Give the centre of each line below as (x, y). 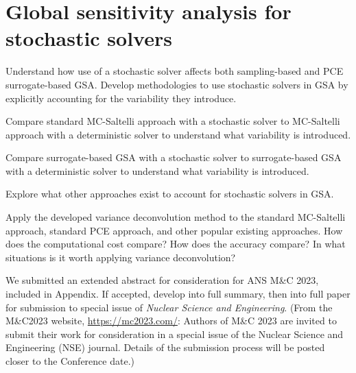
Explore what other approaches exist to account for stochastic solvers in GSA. (170, 194)
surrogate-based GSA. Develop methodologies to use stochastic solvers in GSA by (177, 84)
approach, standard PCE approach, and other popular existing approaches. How (174, 230)
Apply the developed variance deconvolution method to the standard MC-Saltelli (176, 217)
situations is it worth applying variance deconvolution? (121, 257)
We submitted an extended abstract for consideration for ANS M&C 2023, (162, 280)
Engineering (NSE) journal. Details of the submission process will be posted (165, 347)
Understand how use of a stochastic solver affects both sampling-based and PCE (175, 71)
